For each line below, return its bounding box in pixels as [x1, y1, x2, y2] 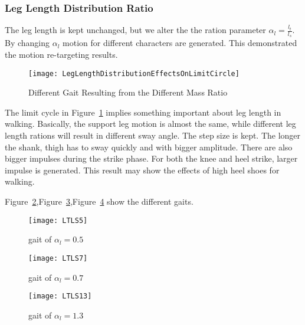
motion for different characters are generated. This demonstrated [63, 37, 297, 49]
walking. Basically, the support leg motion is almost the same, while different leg [5, 117, 296, 130]
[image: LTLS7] [28, 254, 88, 262]
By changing [5, 37, 50, 49]
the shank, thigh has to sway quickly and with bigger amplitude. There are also [5, 140, 293, 153]
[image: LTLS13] [28, 292, 92, 301]
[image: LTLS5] [28, 216, 88, 225]
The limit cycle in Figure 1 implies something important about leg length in [5, 106, 281, 118]
